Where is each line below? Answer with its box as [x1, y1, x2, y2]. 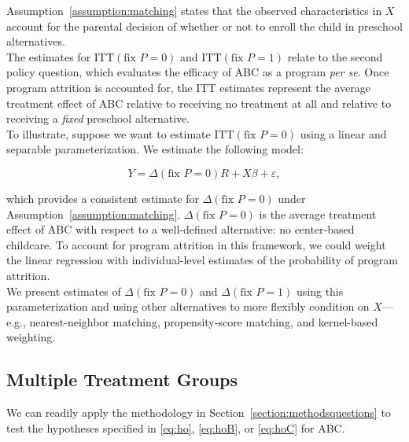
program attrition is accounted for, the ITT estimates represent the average [6, 79, 370, 95]
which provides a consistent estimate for [6, 190, 199, 206]
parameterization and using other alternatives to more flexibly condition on [6, 298, 370, 315]
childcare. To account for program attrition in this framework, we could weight [6, 236, 386, 252]
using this [296, 282, 344, 299]
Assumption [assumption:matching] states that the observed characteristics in [6, 2, 382, 18]
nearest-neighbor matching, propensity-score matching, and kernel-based [29, 313, 378, 330]
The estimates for [6, 48, 91, 64]
